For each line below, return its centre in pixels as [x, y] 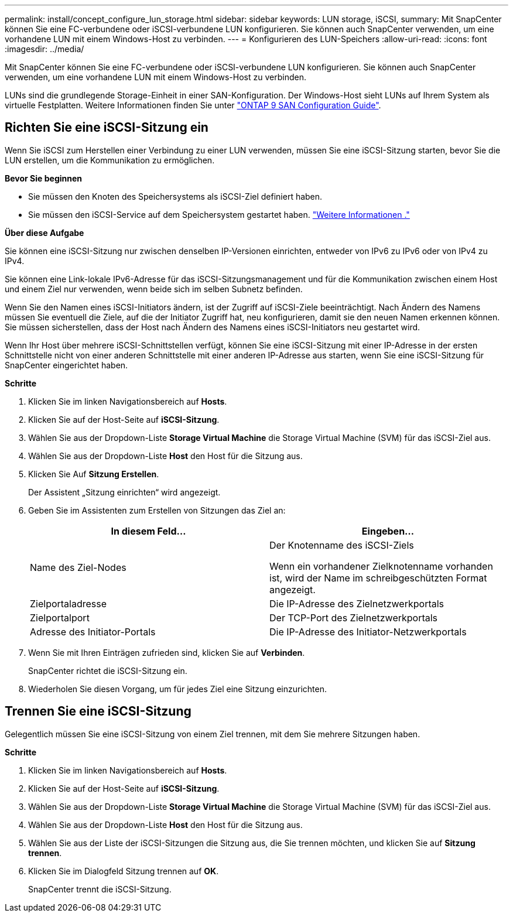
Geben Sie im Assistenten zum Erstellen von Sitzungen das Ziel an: [157, 510]
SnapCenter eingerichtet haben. [66, 365]
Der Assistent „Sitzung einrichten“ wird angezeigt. [124, 492]
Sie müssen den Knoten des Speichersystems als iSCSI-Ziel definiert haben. [175, 196]
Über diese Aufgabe [45, 232]
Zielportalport [60, 617]
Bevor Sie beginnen [44, 178]
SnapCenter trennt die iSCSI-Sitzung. [100, 889]
